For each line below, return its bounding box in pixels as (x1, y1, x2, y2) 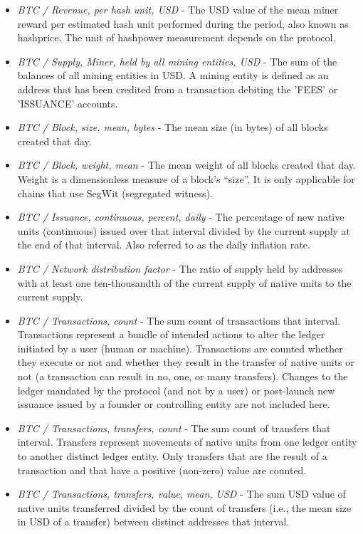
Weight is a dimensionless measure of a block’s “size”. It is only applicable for (17, 171, 355, 186)
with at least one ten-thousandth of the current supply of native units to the (17, 275, 352, 290)
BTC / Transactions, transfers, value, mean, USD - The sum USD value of (17, 486, 346, 501)
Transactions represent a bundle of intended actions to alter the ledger (17, 327, 325, 342)
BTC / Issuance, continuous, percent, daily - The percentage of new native (17, 209, 344, 224)
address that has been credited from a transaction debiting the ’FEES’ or (17, 81, 338, 96)
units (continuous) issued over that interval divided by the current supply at (17, 223, 351, 238)
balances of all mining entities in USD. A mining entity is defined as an (17, 68, 329, 83)
